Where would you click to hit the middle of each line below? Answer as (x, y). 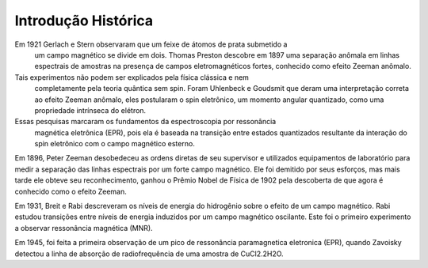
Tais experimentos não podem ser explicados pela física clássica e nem (132, 77)
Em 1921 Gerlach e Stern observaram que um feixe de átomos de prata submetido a (151, 44)
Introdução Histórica (84, 21)
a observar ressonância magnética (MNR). (84, 228)
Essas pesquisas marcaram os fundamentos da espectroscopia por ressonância (145, 122)
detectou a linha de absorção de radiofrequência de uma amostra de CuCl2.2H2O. (149, 254)
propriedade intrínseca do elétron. (90, 110)
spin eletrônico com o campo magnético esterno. (115, 144)
